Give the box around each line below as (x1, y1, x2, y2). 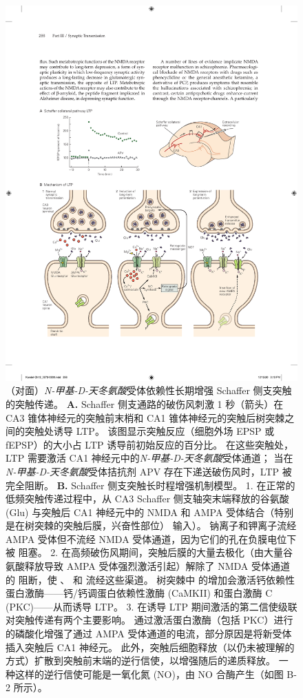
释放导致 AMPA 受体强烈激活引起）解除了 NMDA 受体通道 (24, 559, 290, 573)
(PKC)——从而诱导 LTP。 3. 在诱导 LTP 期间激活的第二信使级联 (6, 599, 297, 613)
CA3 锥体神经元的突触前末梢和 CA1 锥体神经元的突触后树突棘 (6, 410, 285, 424)
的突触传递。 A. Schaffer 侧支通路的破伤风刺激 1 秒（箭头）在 (6, 396, 284, 411)
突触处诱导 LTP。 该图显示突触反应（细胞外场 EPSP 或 (24, 424, 275, 438)
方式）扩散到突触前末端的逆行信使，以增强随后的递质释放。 (6, 653, 275, 668)
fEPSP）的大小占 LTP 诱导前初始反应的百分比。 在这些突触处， (6, 437, 293, 451)
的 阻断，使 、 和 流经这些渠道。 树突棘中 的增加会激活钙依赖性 (6, 572, 295, 586)
